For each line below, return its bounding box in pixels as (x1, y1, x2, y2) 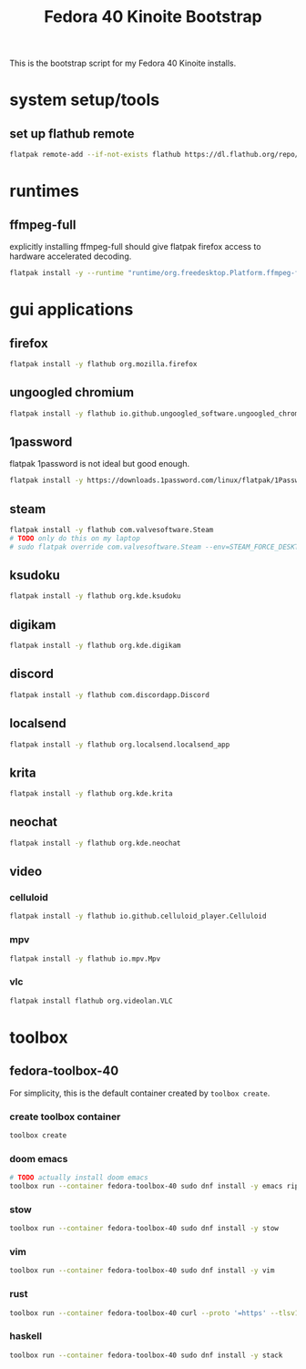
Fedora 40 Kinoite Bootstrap (44, 6, 262, 27)
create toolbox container (9, 1110, 121, 1123)
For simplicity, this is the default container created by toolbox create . (9, 1087, 270, 1098)
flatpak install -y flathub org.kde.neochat (9, 839, 181, 848)
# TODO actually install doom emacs (9, 1173, 148, 1182)
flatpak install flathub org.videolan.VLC (9, 996, 173, 1005)
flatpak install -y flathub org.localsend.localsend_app (9, 740, 230, 749)
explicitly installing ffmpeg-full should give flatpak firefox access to (9, 242, 261, 252)
